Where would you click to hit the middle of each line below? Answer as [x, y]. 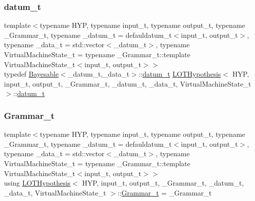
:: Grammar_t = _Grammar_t [165, 192]
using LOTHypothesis [37, 183]
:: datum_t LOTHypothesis [180, 74]
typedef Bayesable [31, 74]
